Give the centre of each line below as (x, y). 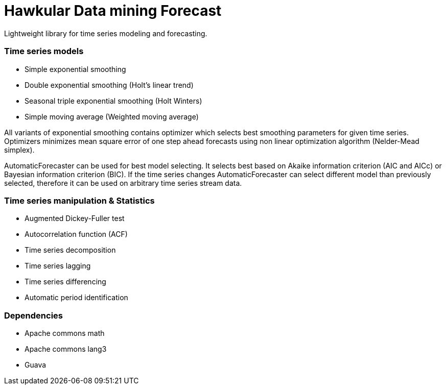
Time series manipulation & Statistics (79, 200)
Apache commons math (65, 333)
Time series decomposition (70, 250)
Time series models (44, 51)
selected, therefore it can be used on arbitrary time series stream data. (123, 183)
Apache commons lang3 (66, 349)
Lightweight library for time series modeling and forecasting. (106, 33)
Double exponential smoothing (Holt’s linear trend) (109, 85)
